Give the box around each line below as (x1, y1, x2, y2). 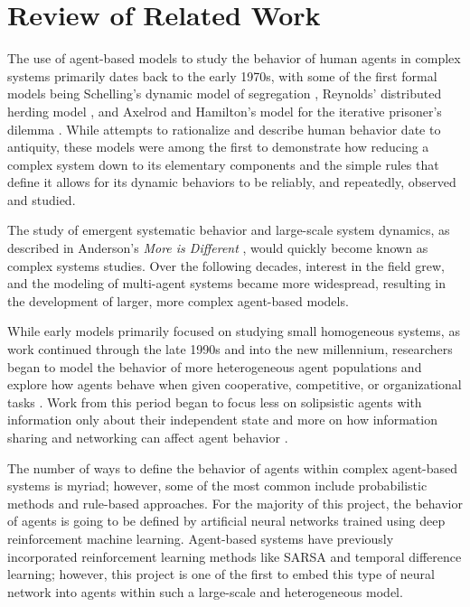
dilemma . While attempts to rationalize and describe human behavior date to (7, 119, 441, 138)
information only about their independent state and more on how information (7, 410, 437, 429)
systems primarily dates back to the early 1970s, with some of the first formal (7, 66, 437, 85)
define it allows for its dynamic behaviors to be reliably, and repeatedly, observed (7, 173, 456, 191)
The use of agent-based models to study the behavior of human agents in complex (7, 49, 461, 68)
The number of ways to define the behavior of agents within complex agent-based (7, 458, 458, 477)
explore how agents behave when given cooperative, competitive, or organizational (7, 375, 462, 394)
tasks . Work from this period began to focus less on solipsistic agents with (7, 392, 422, 411)
